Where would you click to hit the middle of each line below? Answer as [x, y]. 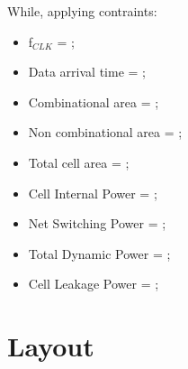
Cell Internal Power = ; [93, 193]
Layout [51, 346]
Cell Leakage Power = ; [94, 284]
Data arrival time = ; [87, 72]
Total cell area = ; [79, 162]
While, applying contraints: [82, 11]
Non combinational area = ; [105, 132]
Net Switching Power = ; [97, 223]
